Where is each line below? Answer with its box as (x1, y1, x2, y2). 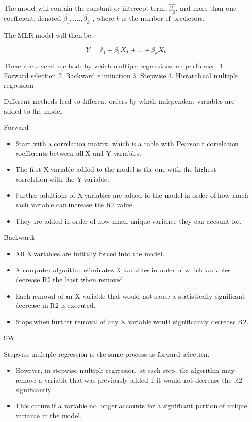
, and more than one (175, 3, 236, 13)
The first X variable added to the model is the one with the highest (15, 164, 216, 174)
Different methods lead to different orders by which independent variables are (4, 96, 235, 106)
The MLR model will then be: (4, 30, 93, 40)
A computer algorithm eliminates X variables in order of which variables (15, 265, 231, 275)
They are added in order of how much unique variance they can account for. (15, 216, 242, 226)
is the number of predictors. (122, 13, 205, 23)
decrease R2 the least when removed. (15, 274, 125, 284)
